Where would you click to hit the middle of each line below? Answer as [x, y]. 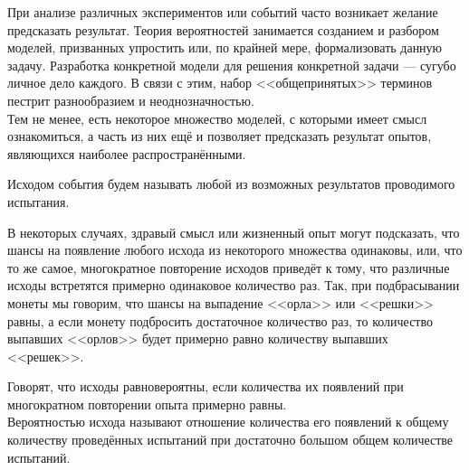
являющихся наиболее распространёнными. [127, 153]
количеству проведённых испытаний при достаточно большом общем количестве [230, 440]
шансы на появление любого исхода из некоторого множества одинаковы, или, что [235, 250]
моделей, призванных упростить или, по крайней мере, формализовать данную [225, 47]
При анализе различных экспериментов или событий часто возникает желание [223, 12]
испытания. [38, 201]
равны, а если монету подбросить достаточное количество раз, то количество [220, 320]
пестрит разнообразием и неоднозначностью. [131, 100]
